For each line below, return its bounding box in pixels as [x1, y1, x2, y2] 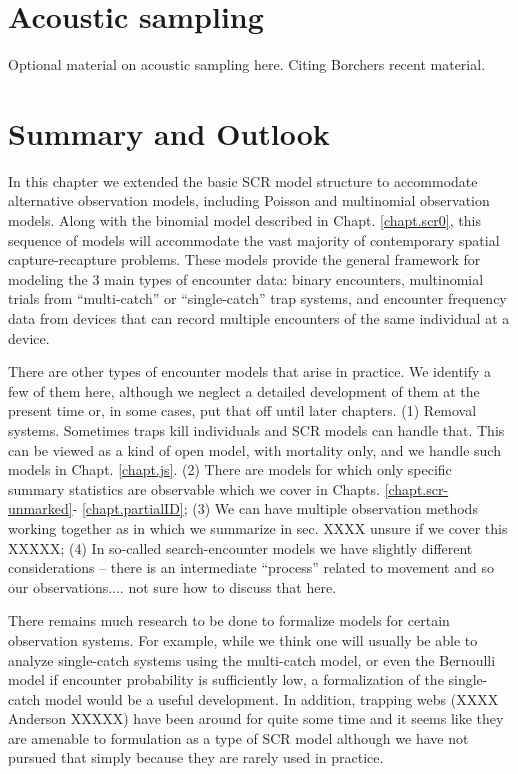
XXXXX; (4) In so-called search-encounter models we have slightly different [8, 537, 473, 558]
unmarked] [8, 498, 73, 519]
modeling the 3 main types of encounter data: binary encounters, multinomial [8, 268, 484, 289]
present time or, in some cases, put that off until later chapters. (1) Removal [8, 400, 477, 421]
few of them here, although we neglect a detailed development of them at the [8, 380, 480, 401]
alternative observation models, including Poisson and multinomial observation [8, 190, 490, 211]
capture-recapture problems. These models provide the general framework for [8, 249, 481, 270]
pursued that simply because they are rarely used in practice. [8, 747, 384, 768]
